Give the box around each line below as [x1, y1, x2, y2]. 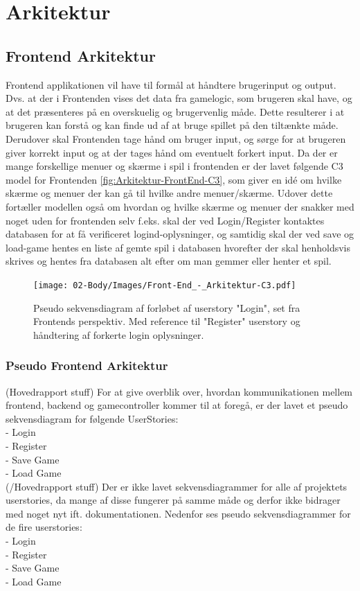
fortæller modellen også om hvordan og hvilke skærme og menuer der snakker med [6, 199, 354, 213]
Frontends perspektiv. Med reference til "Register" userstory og [33, 314, 300, 328]
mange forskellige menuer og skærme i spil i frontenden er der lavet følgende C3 [6, 159, 343, 173]
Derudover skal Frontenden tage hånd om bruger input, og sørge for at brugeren [6, 131, 346, 145]
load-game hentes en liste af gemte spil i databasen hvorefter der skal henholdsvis [6, 240, 351, 254]
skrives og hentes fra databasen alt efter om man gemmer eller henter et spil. [6, 254, 332, 268]
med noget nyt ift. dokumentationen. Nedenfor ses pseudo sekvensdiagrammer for [6, 506, 351, 520]
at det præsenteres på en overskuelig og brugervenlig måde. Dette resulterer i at [6, 104, 345, 118]
